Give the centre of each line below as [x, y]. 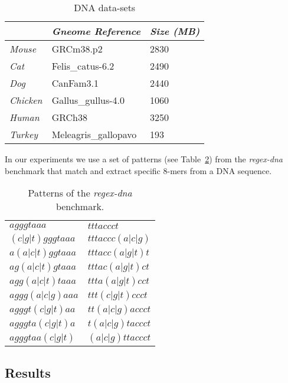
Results [28, 372]
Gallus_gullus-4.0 [88, 100]
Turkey [24, 134]
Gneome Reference [96, 31]
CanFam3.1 [75, 83]
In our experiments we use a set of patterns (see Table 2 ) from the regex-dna [144, 159]
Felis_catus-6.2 [83, 66]
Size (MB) [175, 31]
